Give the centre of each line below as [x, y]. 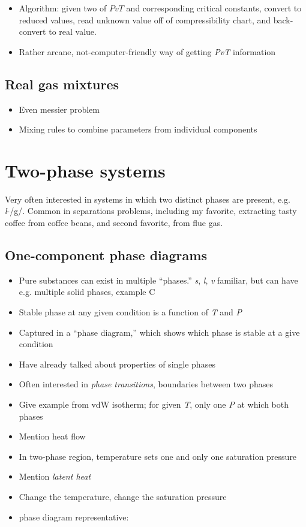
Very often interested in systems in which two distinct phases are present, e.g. [148, 199]
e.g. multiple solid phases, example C [87, 292]
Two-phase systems [85, 170]
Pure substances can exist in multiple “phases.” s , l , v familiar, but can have [158, 280]
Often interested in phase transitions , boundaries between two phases [146, 384]
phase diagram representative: [74, 517]
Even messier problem [59, 109]
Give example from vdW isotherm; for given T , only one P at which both [154, 404]
